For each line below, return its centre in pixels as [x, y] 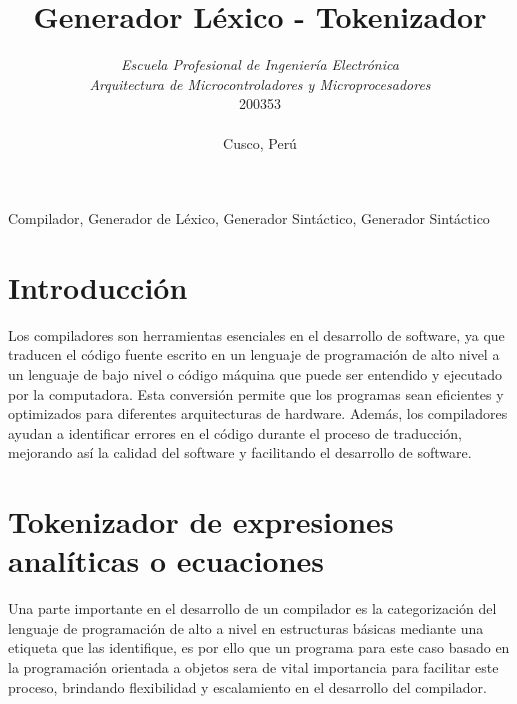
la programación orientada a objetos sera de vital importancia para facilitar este [253, 667]
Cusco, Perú [260, 142]
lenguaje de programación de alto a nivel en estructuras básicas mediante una [246, 627]
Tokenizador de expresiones [201, 521]
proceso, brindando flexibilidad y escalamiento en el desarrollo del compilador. [247, 686]
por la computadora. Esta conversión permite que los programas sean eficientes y [256, 393]
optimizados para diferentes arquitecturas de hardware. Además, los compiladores [258, 413]
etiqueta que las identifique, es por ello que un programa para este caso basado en [259, 647]
